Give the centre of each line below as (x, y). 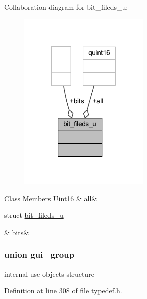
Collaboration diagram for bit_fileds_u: (66, 7)
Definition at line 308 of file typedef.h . (63, 291)
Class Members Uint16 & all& (51, 198)
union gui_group (39, 255)
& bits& (17, 232)
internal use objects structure (49, 273)
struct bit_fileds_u (34, 215)
